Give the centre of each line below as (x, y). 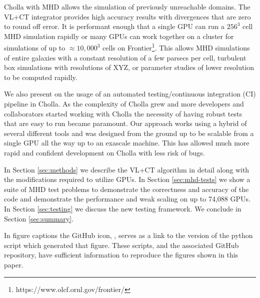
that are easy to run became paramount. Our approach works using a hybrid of (125, 123)
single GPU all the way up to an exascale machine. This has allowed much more (127, 143)
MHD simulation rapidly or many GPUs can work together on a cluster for (119, 36)
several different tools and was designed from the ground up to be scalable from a (129, 133)
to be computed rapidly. (41, 77)
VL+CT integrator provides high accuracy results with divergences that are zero (127, 16)
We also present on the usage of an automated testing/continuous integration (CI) (130, 94)
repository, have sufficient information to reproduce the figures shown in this (121, 255)
